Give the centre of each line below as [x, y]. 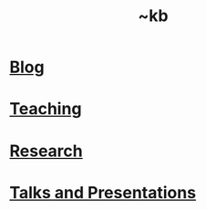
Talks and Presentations [103, 192]
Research [46, 151]
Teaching [46, 109]
